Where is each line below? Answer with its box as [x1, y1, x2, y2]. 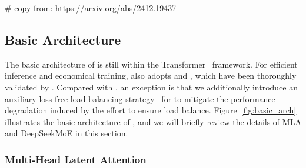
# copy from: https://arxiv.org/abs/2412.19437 [5, 2, 177, 14]
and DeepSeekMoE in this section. [5, 127, 128, 139]
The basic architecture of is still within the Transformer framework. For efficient [5, 58, 298, 70]
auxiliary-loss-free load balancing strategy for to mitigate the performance [5, 92, 275, 105]
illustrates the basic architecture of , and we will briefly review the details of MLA [5, 115, 301, 127]
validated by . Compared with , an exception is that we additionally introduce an [5, 80, 298, 93]
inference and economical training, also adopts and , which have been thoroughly [5, 69, 297, 82]
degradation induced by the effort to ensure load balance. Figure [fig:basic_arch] [5, 104, 297, 116]
